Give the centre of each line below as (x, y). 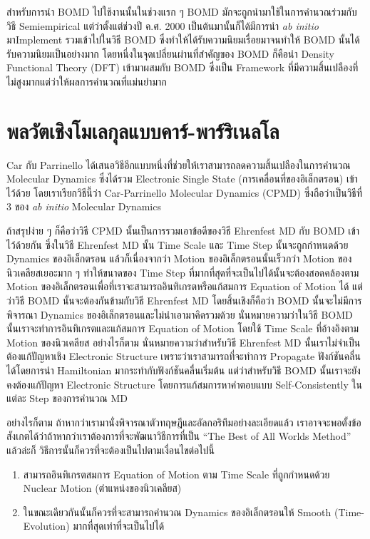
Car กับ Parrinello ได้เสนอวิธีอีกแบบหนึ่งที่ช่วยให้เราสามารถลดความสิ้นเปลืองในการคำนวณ (179, 164)
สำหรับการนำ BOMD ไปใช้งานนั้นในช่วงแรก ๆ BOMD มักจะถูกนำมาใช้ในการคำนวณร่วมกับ (182, 11)
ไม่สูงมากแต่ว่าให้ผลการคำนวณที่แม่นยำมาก (87, 81)
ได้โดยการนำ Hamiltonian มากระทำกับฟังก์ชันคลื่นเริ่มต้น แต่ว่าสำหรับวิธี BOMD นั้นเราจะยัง (184, 370)
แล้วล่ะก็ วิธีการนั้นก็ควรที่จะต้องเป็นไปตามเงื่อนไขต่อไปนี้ (111, 450)
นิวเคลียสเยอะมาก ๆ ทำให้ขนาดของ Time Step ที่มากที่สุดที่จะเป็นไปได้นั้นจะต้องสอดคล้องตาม (183, 272)
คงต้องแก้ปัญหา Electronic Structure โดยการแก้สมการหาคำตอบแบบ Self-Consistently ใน (184, 384)
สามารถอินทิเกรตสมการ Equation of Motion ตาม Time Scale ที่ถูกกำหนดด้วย (176, 474)
